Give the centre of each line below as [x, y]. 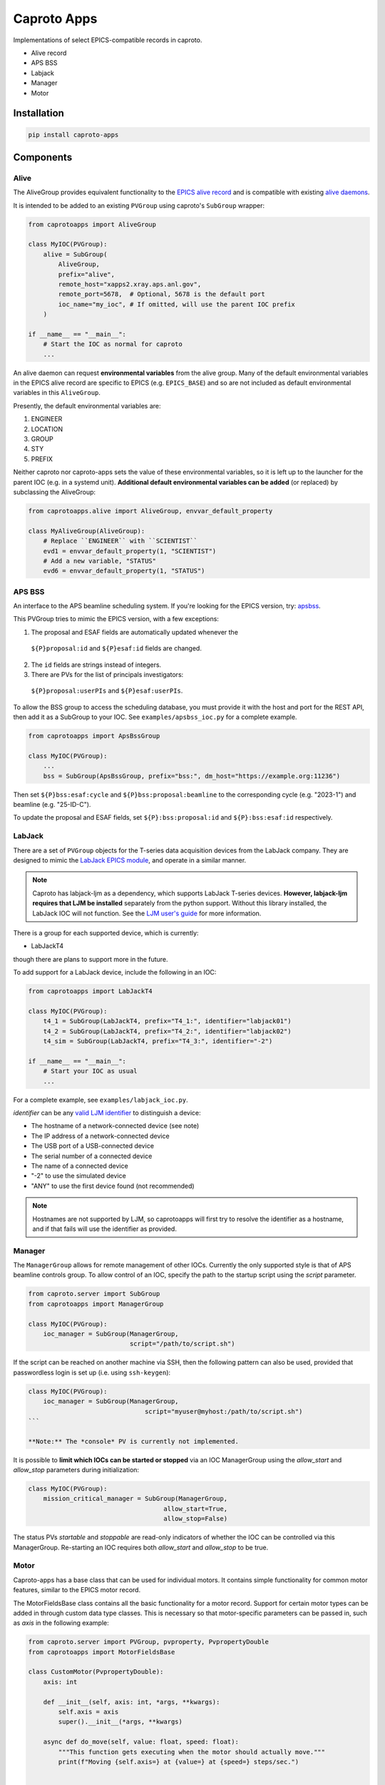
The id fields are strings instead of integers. [96, 665]
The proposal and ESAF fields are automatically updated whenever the [135, 632]
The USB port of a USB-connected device [93, 1146]
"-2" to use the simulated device [78, 1176]
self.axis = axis [88, 1712]
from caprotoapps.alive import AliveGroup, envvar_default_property [150, 511]
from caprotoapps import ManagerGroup [96, 1304]
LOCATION [47, 429]
